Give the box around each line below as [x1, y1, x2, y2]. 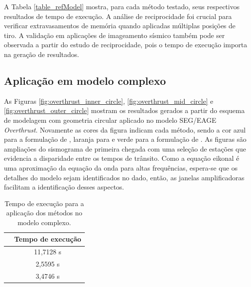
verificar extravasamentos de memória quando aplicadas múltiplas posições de [4, 20, 236, 31]
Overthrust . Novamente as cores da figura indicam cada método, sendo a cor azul [4, 124, 246, 134]
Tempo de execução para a [4, 198, 84, 208]
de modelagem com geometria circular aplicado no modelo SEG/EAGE [4, 115, 216, 125]
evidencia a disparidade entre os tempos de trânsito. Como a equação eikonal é [4, 153, 239, 163]
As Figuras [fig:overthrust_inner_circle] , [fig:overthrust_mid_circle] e [4, 96, 213, 106]
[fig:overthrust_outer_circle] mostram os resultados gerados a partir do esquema [4, 105, 245, 115]
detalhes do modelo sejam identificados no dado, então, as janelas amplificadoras [4, 172, 245, 182]
